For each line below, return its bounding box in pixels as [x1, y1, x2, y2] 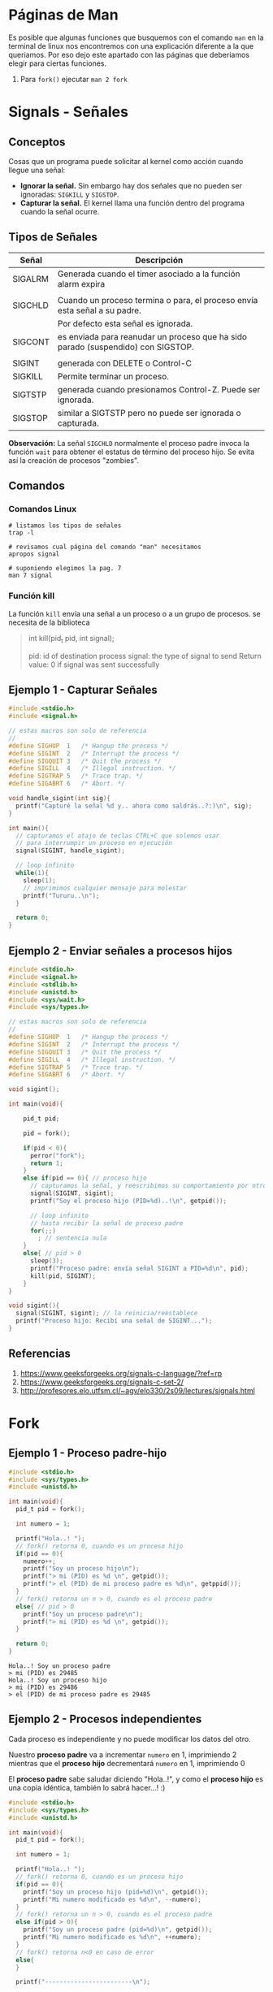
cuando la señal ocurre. [19, 206, 100, 216]
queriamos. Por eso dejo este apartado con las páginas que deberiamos [8, 50, 250, 59]
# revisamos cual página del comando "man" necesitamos [8, 543, 201, 552]
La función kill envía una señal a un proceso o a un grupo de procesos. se [8, 608, 262, 618]
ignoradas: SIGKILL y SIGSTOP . [19, 189, 119, 199]
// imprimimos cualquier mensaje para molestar [23, 884, 187, 892]
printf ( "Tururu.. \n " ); [23, 891, 100, 899]
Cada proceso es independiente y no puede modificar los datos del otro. [8, 1734, 251, 1743]
